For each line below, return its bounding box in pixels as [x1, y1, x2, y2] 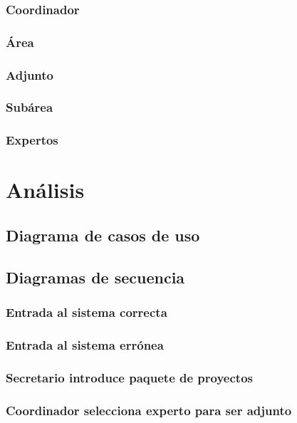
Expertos [6, 131, 58, 149]
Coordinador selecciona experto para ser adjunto [6, 401, 292, 419]
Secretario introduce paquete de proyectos [6, 368, 253, 386]
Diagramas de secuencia [6, 266, 185, 288]
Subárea [6, 98, 53, 116]
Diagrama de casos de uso [6, 224, 200, 246]
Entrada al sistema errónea [6, 335, 164, 353]
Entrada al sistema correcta [6, 303, 167, 321]
